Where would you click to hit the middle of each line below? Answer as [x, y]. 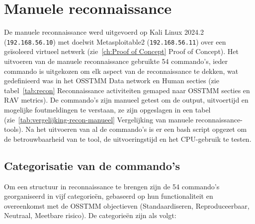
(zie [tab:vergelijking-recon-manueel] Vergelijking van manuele [99, 119]
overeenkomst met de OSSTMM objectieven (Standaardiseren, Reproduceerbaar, [127, 205]
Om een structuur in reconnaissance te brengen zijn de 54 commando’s [112, 186]
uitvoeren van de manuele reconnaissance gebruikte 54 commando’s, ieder [116, 61]
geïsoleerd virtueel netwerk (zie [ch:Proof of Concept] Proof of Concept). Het [122, 51]
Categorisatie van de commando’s [92, 165]
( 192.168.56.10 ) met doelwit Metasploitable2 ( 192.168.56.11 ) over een [115, 41]
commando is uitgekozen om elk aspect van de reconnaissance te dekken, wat [121, 71]
